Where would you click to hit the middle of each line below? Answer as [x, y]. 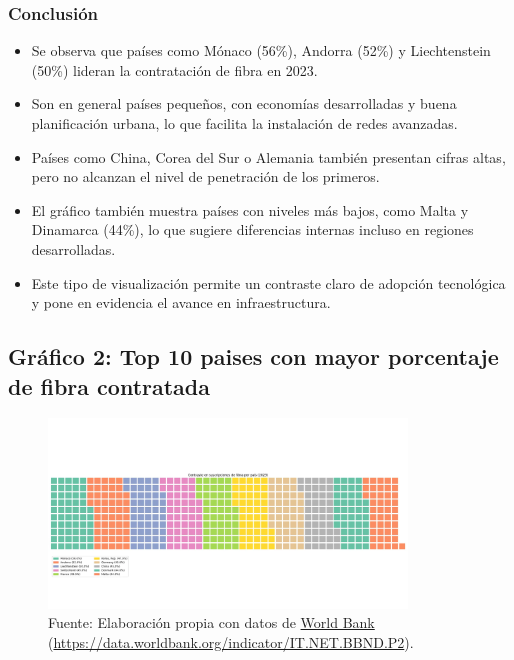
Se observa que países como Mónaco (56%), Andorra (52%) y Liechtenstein [261, 50]
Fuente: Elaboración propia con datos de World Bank [211, 622]
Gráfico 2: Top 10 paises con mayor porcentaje [253, 356]
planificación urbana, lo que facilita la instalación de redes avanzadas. [244, 123]
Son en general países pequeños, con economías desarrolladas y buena [244, 103]
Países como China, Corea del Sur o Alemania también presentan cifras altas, [268, 156]
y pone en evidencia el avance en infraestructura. [181, 302]
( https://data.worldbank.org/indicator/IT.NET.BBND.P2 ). [231, 641]
